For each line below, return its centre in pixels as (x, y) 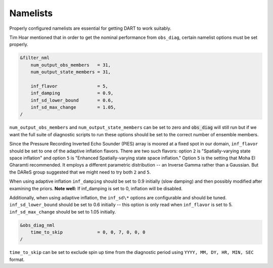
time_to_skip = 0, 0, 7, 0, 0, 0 (88, 232)
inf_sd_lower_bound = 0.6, (72, 100)
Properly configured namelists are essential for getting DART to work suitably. (90, 28)
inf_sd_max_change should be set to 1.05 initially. (63, 211)
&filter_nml (35, 58)
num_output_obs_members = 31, (71, 65)
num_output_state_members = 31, (71, 72)
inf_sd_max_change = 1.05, (73, 108)
